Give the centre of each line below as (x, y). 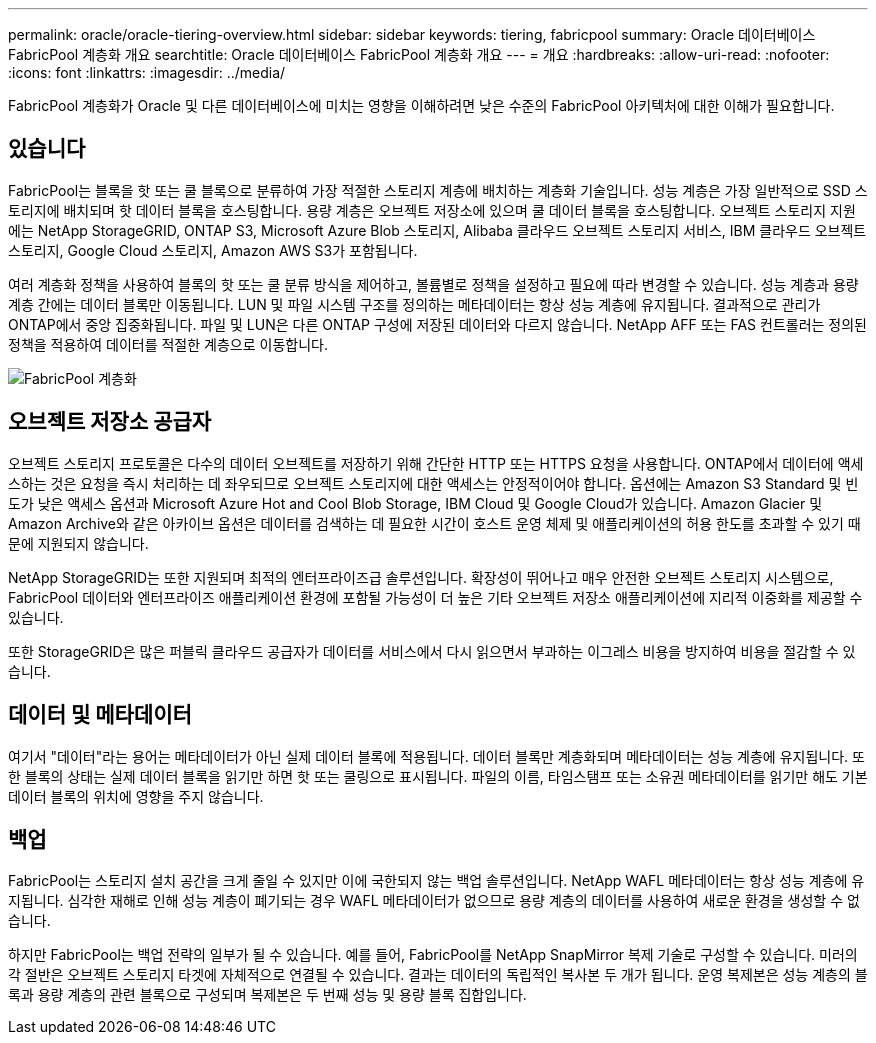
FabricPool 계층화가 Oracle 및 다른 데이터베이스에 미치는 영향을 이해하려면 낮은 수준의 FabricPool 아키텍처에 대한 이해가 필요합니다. (421, 105)
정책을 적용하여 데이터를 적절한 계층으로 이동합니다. (168, 344)
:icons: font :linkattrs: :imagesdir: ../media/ (147, 72)
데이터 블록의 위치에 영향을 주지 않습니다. (136, 796)
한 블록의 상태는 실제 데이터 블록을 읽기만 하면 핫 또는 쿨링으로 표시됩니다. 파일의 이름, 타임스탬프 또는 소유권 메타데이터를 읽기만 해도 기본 (438, 776)
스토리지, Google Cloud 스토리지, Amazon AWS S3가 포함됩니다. (213, 250)
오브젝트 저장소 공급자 (110, 422)
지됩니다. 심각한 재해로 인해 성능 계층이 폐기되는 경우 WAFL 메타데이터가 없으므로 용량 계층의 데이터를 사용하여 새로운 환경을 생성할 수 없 (434, 901)
